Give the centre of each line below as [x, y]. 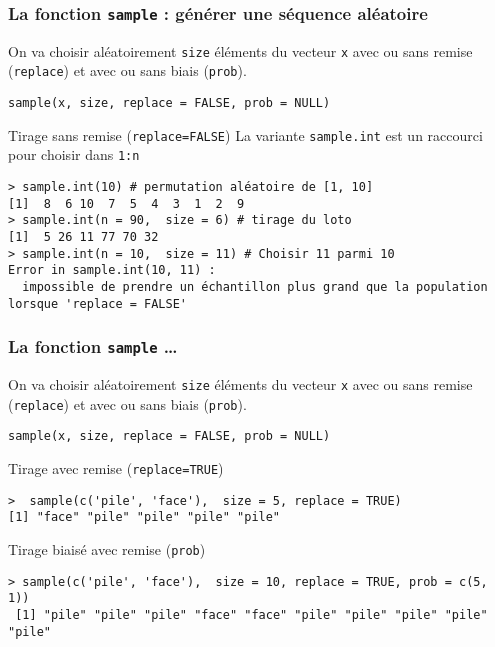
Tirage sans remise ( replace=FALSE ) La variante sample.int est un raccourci [245, 134]
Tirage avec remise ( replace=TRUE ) [116, 468]
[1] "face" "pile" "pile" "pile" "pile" [144, 517]
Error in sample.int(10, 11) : [112, 270]
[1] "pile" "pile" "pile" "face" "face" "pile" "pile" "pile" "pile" [251, 615]
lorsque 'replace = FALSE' [97, 303]
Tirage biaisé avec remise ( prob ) [107, 549]
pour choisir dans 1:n [74, 154]
